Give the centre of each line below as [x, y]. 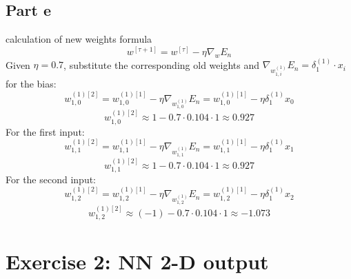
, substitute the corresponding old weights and [161, 64]
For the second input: [51, 179]
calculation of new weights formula [79, 39]
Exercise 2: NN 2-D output [137, 261]
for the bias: [31, 84]
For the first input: [45, 131]
